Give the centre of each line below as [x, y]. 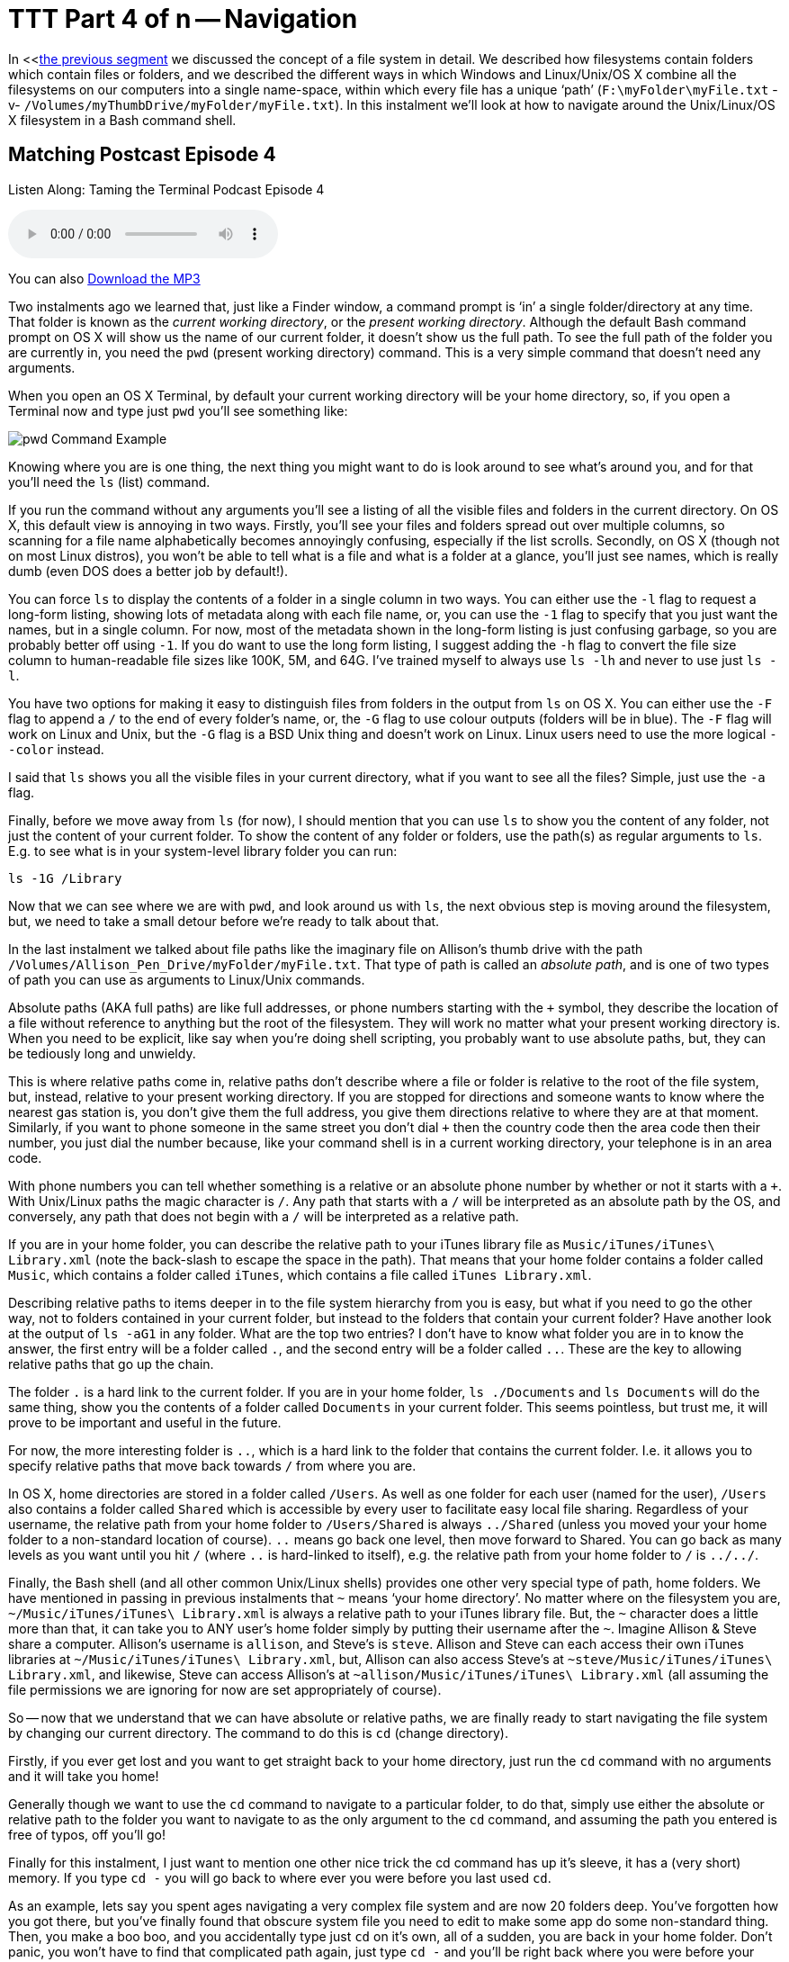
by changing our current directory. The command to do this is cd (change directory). [258, 1732]
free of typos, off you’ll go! [87, 1834]
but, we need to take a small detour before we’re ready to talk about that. [224, 921]
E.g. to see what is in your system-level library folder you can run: [203, 850]
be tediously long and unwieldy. [102, 1053]
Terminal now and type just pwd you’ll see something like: [178, 410]
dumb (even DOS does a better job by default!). [148, 571]
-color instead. [56, 749]
